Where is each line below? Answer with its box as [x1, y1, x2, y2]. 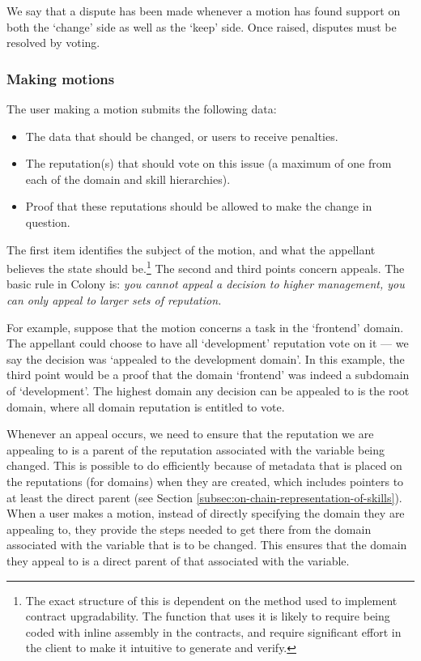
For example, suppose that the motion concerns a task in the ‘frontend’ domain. [6, 318, 404, 335]
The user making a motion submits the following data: [6, 100, 277, 117]
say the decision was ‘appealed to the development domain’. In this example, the [6, 350, 405, 367]
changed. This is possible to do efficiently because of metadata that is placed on [6, 457, 402, 474]
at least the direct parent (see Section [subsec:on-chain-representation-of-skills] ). [6, 488, 402, 505]
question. [25, 213, 70, 230]
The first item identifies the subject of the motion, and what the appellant [6, 241, 376, 258]
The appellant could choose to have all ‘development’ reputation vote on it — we [6, 335, 409, 352]
